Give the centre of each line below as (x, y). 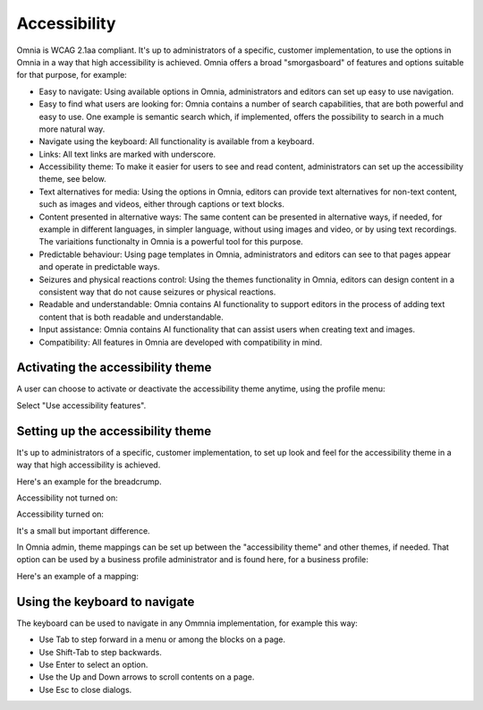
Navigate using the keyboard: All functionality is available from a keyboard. (177, 141)
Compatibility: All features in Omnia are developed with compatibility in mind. (181, 342)
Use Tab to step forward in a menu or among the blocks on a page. (162, 639)
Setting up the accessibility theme (114, 431)
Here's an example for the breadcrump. (89, 481)
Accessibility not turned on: (67, 498)
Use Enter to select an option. (93, 664)
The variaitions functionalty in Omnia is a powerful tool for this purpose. (171, 242)
